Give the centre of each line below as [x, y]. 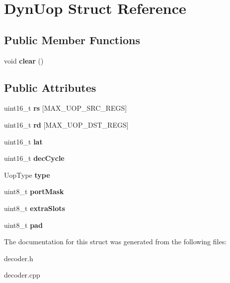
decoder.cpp [22, 275]
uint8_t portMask [34, 191]
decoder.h [19, 258]
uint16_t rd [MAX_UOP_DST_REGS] [66, 124]
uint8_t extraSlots [35, 208]
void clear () [24, 60]
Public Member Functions [72, 39]
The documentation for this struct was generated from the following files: [115, 242]
